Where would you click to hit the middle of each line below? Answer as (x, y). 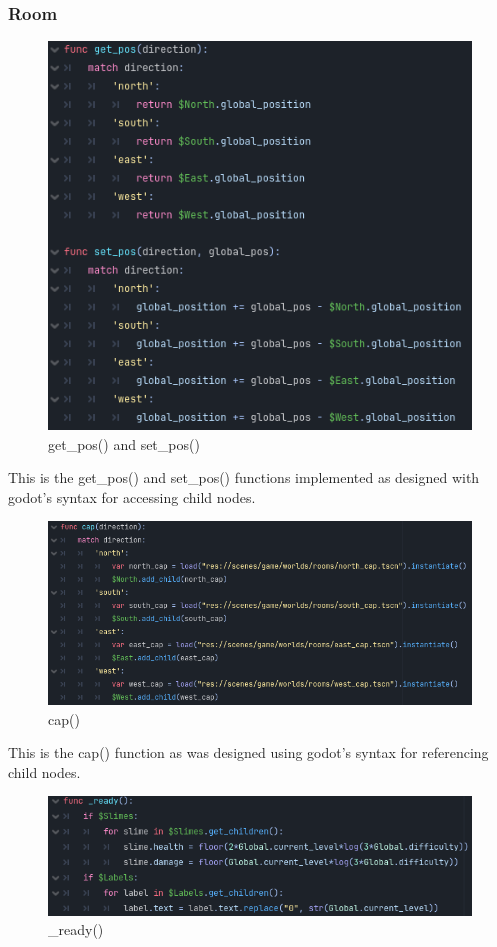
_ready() (76, 929)
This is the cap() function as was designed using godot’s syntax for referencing (248, 752)
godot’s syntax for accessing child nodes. (132, 496)
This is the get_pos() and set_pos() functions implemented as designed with (244, 477)
